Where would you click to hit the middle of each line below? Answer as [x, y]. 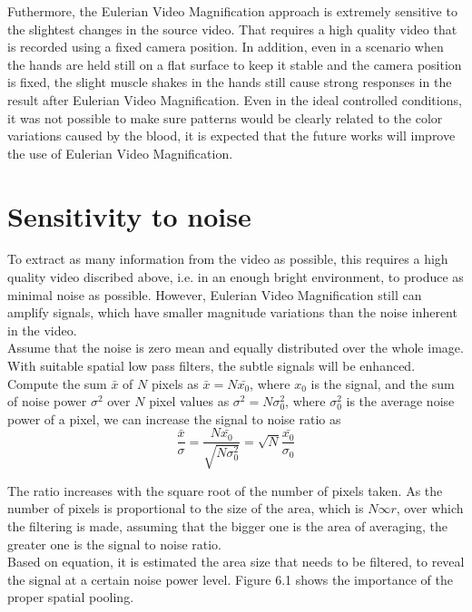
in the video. [42, 330]
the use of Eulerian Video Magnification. [120, 153]
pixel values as [189, 401]
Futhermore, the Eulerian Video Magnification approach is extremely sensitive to [232, 11]
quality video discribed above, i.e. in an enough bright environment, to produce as [236, 277]
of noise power [47, 401]
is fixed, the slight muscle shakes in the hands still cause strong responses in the [230, 82]
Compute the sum [57, 383]
